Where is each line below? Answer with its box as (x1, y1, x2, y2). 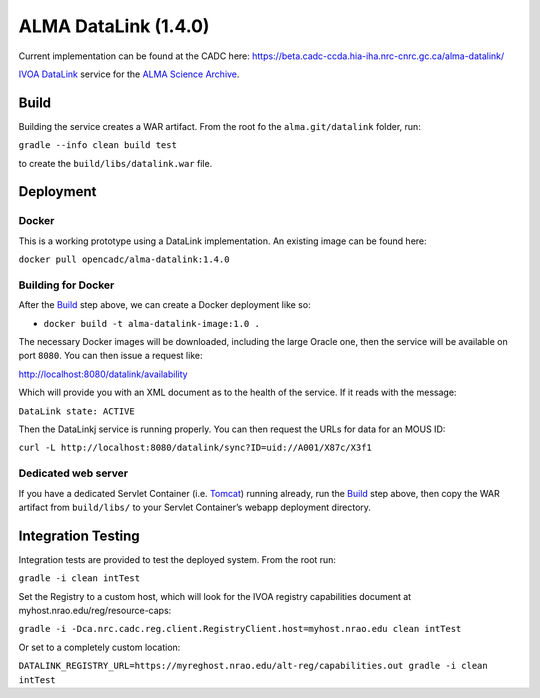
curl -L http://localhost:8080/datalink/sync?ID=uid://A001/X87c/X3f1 (18, 442, 372, 454)
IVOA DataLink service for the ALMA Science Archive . (18, 68, 240, 80)
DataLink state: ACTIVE (18, 405, 135, 417)
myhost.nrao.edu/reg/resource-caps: (18, 605, 172, 617)
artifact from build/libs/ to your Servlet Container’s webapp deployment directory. (18, 501, 372, 513)
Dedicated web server (18, 466, 129, 480)
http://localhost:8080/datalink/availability (18, 368, 189, 380)
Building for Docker (18, 278, 115, 292)
